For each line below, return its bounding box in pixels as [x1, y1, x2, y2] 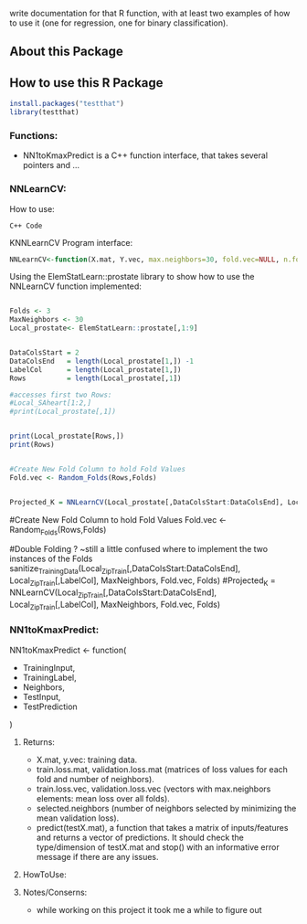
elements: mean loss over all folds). [36, 792, 171, 803]
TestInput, [22, 691, 61, 702]
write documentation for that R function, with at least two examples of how [9, 8, 291, 18]
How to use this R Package [9, 75, 164, 90]
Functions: [9, 129, 58, 142]
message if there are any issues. [36, 851, 159, 862]
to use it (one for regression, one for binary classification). [9, 17, 228, 28]
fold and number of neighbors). [36, 773, 155, 784]
